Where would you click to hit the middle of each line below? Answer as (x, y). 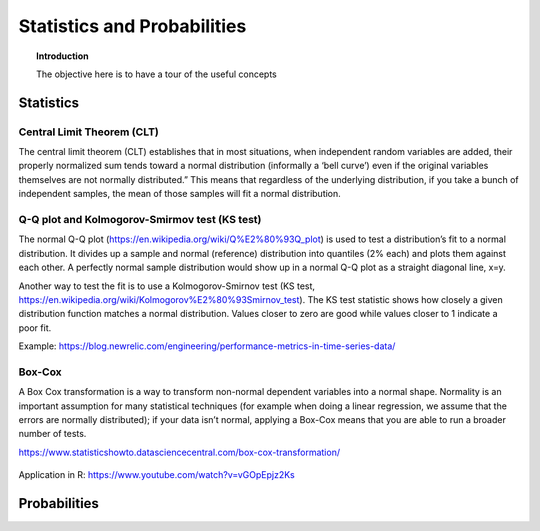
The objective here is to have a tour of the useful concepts (156, 74)
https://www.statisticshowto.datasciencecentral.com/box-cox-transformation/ (179, 452)
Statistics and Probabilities (132, 26)
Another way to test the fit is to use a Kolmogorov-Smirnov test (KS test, (166, 286)
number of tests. (52, 434)
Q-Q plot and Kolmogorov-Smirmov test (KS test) (140, 220)
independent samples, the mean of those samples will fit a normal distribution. (180, 194)
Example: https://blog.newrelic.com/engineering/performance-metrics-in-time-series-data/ (207, 346)
